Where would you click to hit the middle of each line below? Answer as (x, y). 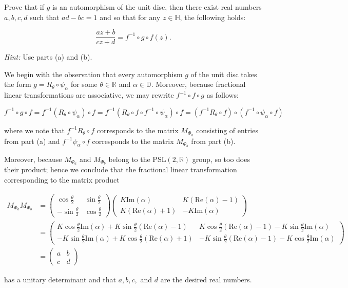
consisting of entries (227, 130)
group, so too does (221, 159)
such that (45, 17)
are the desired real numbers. (206, 280)
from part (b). (213, 141)
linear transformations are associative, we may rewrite (89, 95)
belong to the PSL (137, 159)
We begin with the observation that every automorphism (93, 74)
